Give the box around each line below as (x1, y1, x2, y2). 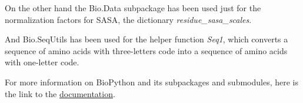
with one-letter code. (5, 56, 79, 68)
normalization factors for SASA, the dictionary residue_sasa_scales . (5, 13, 252, 25)
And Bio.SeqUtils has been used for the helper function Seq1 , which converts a (5, 33, 288, 45)
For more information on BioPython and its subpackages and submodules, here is (5, 75, 299, 88)
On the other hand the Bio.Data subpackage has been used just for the (5, 2, 261, 14)
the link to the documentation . (5, 87, 115, 99)
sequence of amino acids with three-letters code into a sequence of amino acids (5, 44, 288, 57)
